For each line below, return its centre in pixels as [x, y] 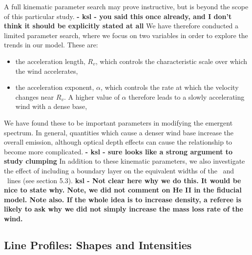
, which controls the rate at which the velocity [170, 87]
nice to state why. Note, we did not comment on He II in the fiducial [123, 190]
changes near [35, 96]
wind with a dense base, [51, 106]
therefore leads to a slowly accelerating [187, 96]
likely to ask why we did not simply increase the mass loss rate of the [124, 209]
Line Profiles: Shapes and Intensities [98, 244]
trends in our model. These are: [51, 45]
